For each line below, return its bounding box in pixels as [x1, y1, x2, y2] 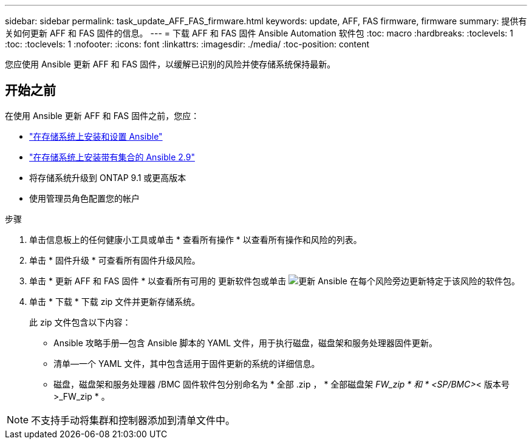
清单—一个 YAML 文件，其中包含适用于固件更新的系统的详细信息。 [53, 358, 320, 369]
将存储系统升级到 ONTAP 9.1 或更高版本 [29, 172, 186, 183]
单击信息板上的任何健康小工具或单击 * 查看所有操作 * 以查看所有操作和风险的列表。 [29, 234, 362, 245]
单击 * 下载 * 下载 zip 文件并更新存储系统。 [29, 296, 200, 307]
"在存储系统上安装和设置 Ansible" [29, 131, 163, 142]
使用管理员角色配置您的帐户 [29, 193, 140, 203]
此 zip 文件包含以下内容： [29, 316, 131, 327]
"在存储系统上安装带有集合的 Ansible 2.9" [29, 151, 195, 162]
